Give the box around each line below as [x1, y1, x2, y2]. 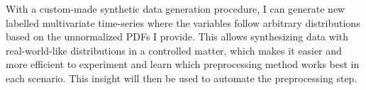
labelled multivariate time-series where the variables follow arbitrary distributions [6, 15, 360, 30]
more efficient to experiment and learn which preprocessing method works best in [6, 57, 360, 72]
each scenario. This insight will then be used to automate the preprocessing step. [6, 70, 357, 85]
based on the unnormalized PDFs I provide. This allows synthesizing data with [6, 29, 348, 44]
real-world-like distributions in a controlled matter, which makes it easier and [6, 43, 342, 57]
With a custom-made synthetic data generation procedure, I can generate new [6, 1, 345, 16]
